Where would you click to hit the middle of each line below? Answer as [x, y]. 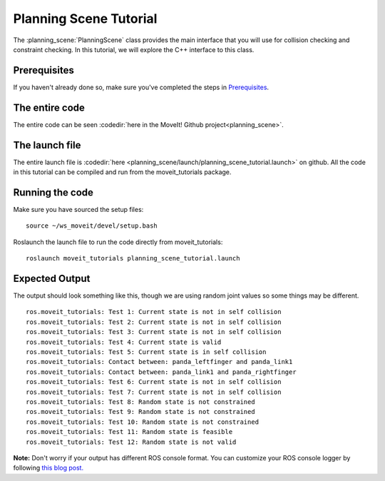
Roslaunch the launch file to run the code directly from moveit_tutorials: [118, 242]
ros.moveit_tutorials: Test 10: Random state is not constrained [143, 422]
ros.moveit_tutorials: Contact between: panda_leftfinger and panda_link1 [159, 362]
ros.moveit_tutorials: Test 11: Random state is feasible [129, 432]
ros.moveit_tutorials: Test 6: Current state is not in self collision [154, 382]
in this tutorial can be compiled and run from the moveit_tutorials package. [122, 172]
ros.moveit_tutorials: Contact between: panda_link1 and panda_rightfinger [161, 372]
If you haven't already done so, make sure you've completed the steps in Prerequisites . [141, 87]
